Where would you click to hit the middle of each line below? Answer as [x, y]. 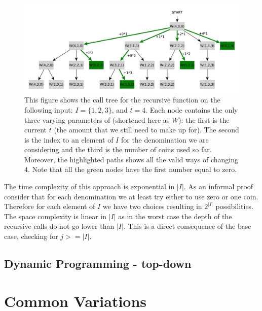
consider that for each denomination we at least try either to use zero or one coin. [131, 196]
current [36, 130]
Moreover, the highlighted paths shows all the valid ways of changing [131, 159]
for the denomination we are [165, 139]
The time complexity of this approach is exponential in [89, 186]
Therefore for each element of [50, 206]
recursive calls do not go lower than [59, 226]
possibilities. [235, 206]
